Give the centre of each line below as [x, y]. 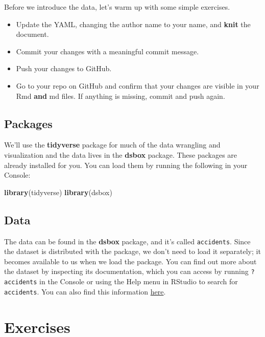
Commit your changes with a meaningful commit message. [107, 51]
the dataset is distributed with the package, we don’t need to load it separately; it [132, 251]
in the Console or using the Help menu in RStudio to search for [139, 281]
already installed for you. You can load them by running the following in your [126, 165]
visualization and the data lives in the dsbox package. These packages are [121, 154]
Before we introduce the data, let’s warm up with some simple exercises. [117, 7]
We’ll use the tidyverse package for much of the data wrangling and [112, 145]
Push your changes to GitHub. [64, 68]
